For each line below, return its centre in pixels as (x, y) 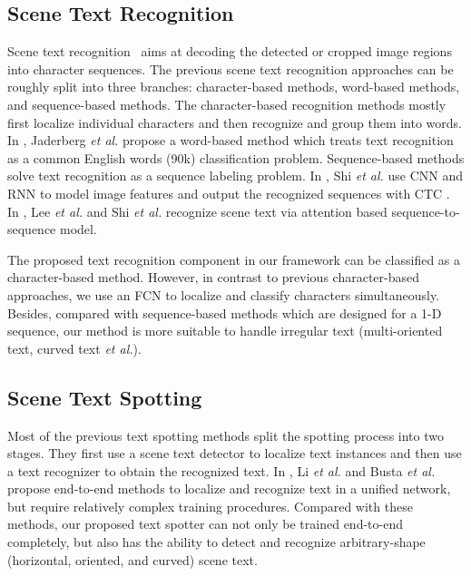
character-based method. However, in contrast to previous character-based (213, 277)
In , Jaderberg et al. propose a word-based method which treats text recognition (231, 140)
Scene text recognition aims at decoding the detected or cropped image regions (230, 51)
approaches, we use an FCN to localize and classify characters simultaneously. (224, 294)
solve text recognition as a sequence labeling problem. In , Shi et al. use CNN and (235, 176)
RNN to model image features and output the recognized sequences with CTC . (229, 193)
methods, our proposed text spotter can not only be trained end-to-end (205, 524)
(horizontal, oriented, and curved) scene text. (132, 559)
